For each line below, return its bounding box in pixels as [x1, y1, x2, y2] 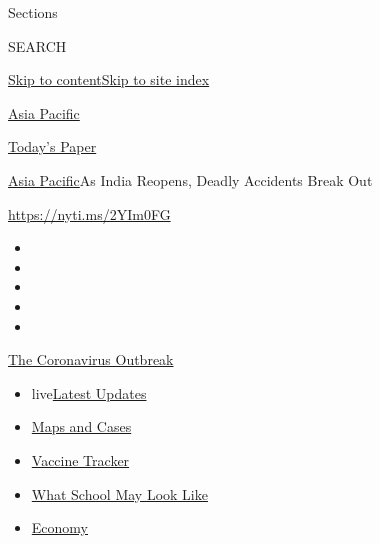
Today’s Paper [8, 136, 97, 157]
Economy [31, 517, 88, 538]
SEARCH [8, 35, 67, 56]
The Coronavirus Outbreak [8, 349, 174, 370]
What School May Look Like [31, 483, 208, 504]
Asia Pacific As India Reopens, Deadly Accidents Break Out [8, 169, 373, 190]
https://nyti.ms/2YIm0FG [8, 203, 171, 224]
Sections [8, 2, 58, 22]
